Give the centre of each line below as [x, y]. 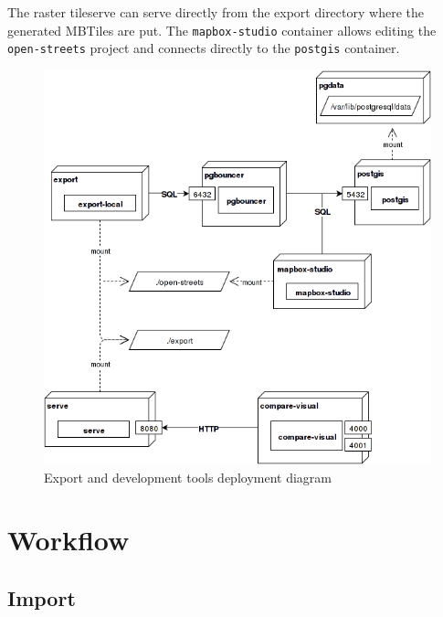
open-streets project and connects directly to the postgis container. [204, 48]
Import [42, 597]
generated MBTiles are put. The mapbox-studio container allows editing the [222, 30]
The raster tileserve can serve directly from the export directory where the [216, 12]
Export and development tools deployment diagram [188, 477]
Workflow [69, 540]
